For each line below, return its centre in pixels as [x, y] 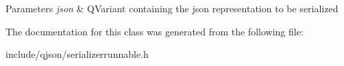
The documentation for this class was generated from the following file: [155, 31]
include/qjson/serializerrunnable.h [77, 54]
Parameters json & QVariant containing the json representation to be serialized [172, 8]
